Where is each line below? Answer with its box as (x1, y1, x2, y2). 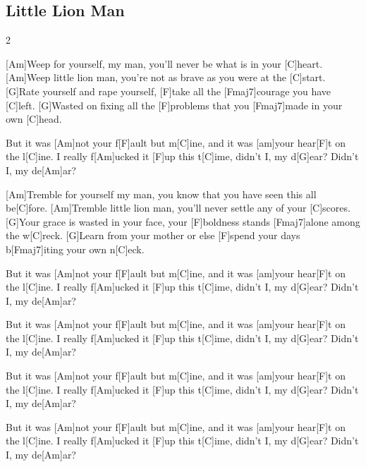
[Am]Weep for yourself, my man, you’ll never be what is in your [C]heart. (6, 56, 323, 71)
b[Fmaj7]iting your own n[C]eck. (6, 241, 145, 256)
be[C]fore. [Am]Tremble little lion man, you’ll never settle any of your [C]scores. (6, 200, 350, 215)
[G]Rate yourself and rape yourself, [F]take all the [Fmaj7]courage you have (6, 83, 331, 98)
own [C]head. (6, 111, 62, 126)
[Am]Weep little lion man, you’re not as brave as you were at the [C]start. (6, 70, 326, 85)
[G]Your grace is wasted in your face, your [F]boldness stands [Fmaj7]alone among (6, 214, 360, 229)
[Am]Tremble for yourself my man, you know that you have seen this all (6, 186, 317, 201)
